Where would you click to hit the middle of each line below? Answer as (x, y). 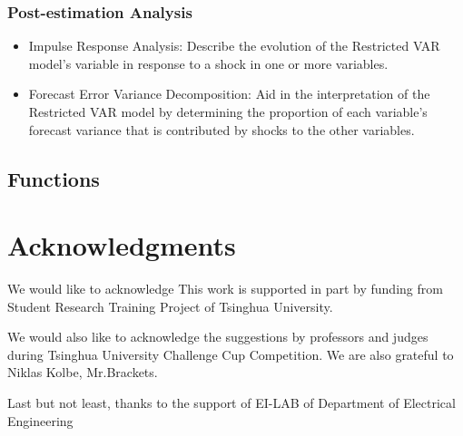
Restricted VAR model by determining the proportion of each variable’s (228, 111)
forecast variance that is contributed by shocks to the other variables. (222, 129)
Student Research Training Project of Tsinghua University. (170, 306)
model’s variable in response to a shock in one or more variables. (208, 63)
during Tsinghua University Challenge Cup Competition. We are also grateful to (231, 354)
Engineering (40, 420)
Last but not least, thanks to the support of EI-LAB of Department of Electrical (231, 403)
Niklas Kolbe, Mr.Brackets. (83, 372)
